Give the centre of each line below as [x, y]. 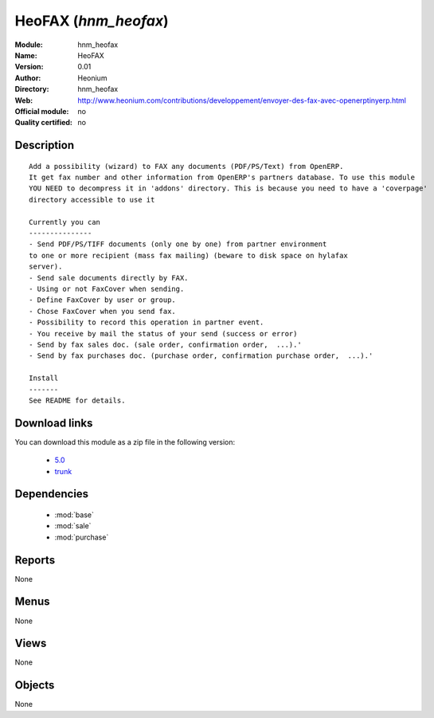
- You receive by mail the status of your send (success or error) [163, 333]
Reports [35, 560]
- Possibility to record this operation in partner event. [147, 322]
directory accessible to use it [92, 200]
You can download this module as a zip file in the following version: [125, 441]
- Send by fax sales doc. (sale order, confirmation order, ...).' [165, 344]
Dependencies [52, 494]
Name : [26, 55]
